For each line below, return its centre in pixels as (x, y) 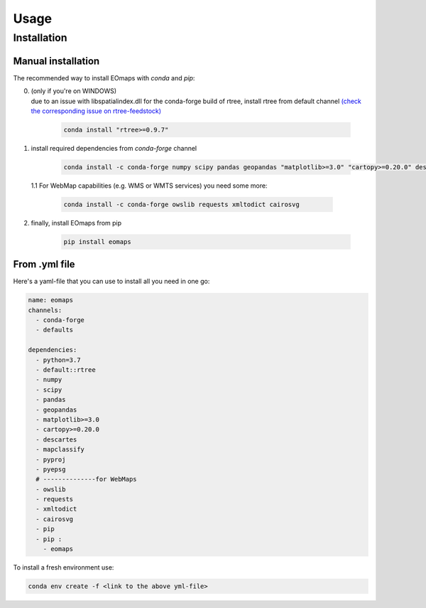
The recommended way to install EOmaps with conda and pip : (104, 78)
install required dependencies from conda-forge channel (114, 148)
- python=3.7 (58, 360)
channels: (45, 310)
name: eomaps (51, 300)
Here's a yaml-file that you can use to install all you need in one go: (111, 282)
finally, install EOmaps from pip (76, 223)
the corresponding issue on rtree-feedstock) (96, 111)
